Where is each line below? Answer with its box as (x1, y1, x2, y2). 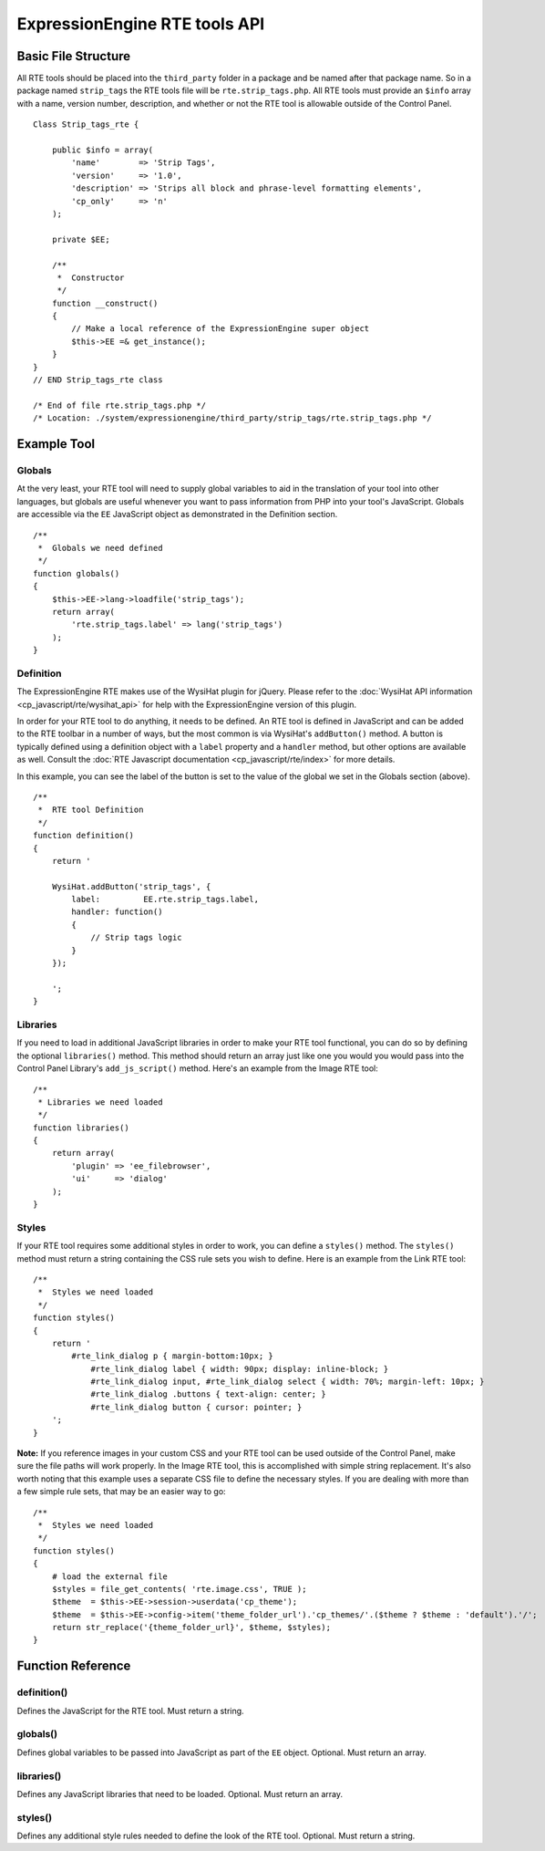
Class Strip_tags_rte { (33, 120, 139, 130)
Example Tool (16, 436, 96, 452)
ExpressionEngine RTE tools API (16, 14, 265, 34)
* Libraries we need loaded (37, 1097, 163, 1107)
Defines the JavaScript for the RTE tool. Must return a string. (16, 1705, 245, 1716)
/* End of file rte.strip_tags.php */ (33, 400, 207, 411)
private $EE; (51, 234, 110, 244)
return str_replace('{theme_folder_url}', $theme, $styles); (51, 1622, 332, 1633)
